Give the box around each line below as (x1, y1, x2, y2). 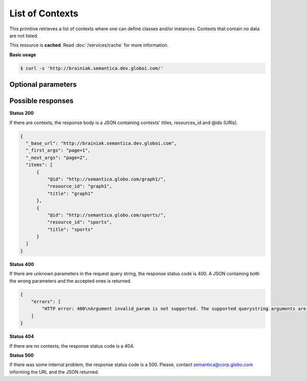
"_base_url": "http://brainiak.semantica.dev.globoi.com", (26, 140, 177, 146)
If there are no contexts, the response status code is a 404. (9, 343, 135, 349)
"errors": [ (31, 298, 61, 305)
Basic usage (9, 51, 36, 57)
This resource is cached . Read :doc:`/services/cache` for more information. (9, 42, 169, 48)
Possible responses (9, 96, 74, 105)
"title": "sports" (47, 226, 94, 232)
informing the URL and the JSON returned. (9, 369, 99, 375)
